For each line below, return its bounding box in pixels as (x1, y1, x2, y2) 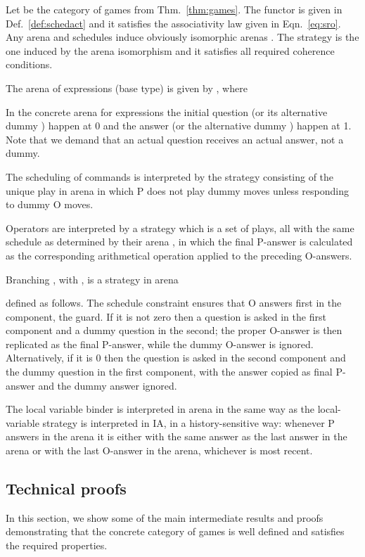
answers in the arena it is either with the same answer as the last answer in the (6, 429, 347, 444)
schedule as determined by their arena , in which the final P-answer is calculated (6, 234, 353, 249)
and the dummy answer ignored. (38, 378, 177, 392)
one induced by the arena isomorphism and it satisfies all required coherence (6, 43, 335, 58)
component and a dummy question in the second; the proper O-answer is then (6, 323, 342, 338)
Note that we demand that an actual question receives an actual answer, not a (6, 132, 344, 146)
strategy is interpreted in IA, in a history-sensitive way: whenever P (42, 415, 335, 430)
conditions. (6, 57, 53, 72)
